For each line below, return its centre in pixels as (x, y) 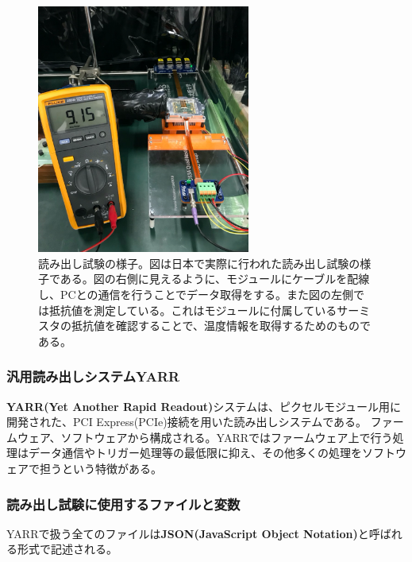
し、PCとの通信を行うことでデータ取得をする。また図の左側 (196, 295)
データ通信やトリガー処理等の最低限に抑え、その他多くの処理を (195, 453)
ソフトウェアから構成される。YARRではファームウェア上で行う (227, 437)
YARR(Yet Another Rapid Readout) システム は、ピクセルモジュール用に (204, 406)
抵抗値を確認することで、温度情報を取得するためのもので (221, 326)
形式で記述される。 (67, 549)
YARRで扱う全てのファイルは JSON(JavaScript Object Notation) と (188, 533)
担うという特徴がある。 (100, 468)
